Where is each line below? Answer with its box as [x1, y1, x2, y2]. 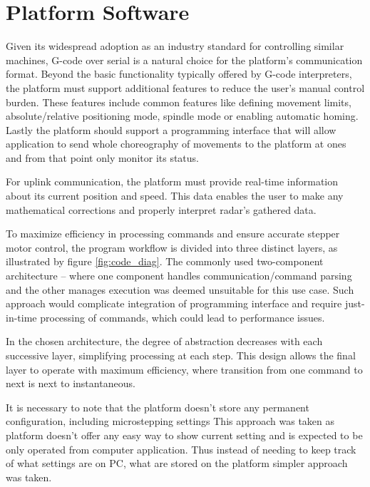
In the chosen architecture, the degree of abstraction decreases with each [6, 334, 323, 349]
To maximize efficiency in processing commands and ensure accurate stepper [6, 226, 340, 241]
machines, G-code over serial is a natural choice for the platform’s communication [6, 52, 363, 67]
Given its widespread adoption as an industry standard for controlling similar [6, 39, 344, 53]
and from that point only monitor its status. [6, 150, 200, 165]
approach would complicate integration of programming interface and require [6, 296, 342, 311]
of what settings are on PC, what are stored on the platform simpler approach [6, 456, 348, 471]
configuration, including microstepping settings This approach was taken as [6, 414, 335, 429]
